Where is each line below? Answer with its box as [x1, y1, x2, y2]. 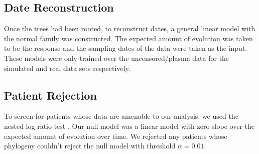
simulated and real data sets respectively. [4, 62, 131, 73]
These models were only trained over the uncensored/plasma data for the [4, 52, 229, 63]
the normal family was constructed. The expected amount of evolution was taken [4, 33, 253, 43]
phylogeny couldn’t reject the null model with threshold [4, 140, 176, 151]
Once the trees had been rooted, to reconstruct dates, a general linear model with [4, 23, 255, 34]
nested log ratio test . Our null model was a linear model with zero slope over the [4, 120, 255, 131]
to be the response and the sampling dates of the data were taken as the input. [4, 43, 247, 53]
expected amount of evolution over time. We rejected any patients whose [4, 130, 227, 141]
